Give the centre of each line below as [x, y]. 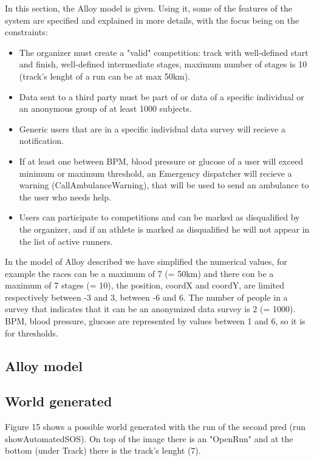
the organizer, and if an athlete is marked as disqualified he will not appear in [164, 229]
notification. [41, 141]
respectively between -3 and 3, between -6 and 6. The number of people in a [146, 297]
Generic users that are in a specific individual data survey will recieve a [152, 128]
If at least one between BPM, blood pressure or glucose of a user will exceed [161, 161]
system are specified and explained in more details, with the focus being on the [152, 20]
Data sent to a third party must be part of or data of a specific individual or [162, 96]
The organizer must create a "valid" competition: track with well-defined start [164, 52]
